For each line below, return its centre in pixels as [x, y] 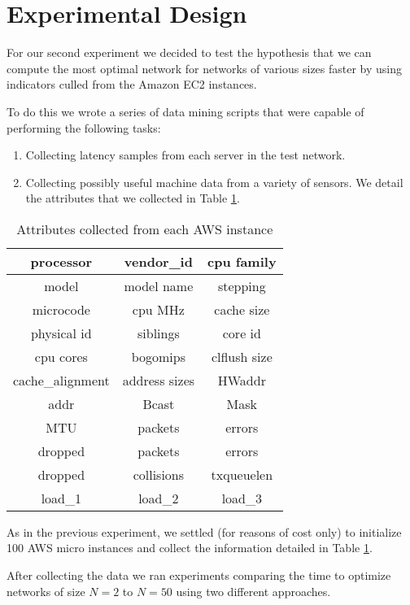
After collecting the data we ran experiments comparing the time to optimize [199, 575]
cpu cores [61, 356]
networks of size [46, 591]
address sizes [159, 380]
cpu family [242, 261]
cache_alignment [61, 380]
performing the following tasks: [84, 127]
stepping [242, 285]
